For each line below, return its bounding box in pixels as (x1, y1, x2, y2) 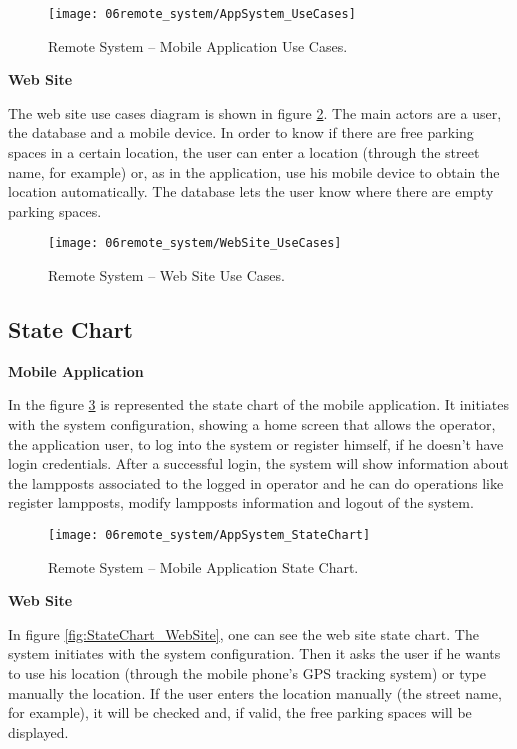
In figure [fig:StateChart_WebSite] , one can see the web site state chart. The (8, 623, 479, 644)
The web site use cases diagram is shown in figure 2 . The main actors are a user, (8, 102, 502, 123)
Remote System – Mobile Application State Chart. (48, 556, 359, 577)
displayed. (8, 721, 69, 742)
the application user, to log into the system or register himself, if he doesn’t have (8, 433, 504, 454)
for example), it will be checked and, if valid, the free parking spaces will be (8, 702, 472, 723)
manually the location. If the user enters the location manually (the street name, (8, 682, 502, 703)
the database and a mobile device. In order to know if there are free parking (8, 122, 474, 143)
